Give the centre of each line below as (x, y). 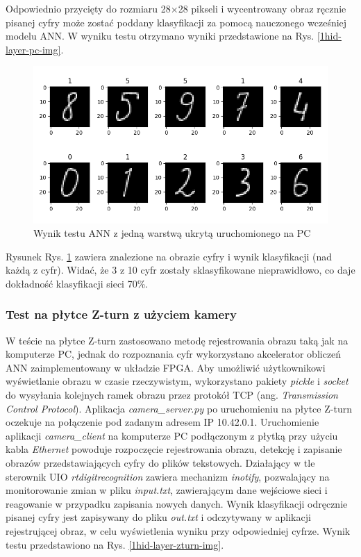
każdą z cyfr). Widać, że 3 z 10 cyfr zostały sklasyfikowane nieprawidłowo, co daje (180, 270)
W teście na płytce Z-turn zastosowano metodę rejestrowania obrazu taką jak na (177, 340)
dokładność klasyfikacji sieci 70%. (77, 283)
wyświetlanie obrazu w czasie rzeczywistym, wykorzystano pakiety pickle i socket (177, 381)
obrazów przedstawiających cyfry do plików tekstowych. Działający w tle (160, 463)
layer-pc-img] (33, 49)
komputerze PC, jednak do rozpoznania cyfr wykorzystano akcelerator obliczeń (174, 354)
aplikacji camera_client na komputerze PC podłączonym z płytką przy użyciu (172, 435)
